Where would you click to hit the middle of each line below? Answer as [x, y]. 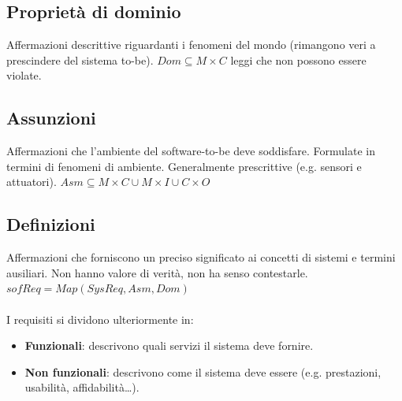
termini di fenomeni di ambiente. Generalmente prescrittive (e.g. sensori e [184, 166]
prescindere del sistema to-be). [80, 59]
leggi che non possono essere [298, 59]
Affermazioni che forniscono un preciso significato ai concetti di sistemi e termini [201, 257]
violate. [24, 75]
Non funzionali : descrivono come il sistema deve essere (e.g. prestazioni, [203, 371]
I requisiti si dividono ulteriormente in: [100, 319]
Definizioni [51, 224]
